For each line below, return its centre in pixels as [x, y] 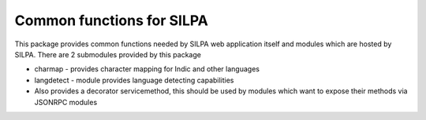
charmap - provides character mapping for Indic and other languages [147, 69]
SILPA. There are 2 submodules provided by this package [108, 54]
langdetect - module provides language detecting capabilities [134, 80]
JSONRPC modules [66, 102]
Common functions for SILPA [111, 20]
